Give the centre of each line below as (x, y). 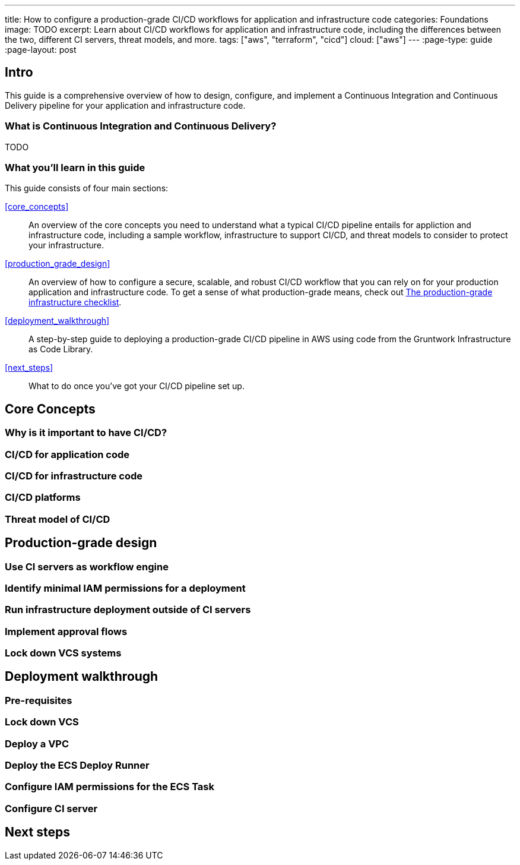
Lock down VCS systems (63, 653)
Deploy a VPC (37, 744)
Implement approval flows (66, 631)
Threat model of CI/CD (58, 519)
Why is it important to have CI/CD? (86, 433)
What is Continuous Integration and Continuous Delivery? (141, 126)
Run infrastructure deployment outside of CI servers (128, 610)
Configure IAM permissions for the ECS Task (110, 787)
